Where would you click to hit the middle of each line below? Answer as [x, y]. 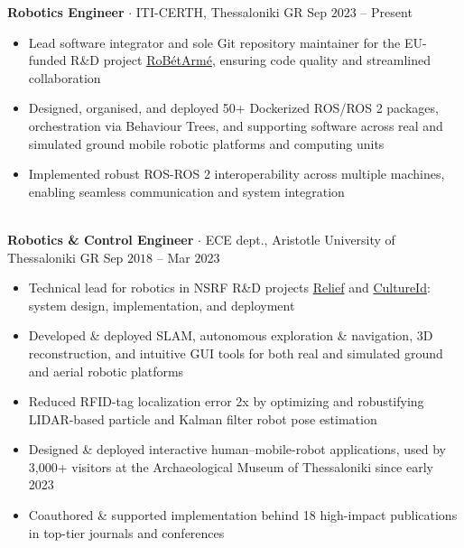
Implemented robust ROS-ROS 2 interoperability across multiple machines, [237, 174]
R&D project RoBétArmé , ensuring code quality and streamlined [251, 60]
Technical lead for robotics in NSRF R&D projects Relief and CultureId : [229, 288]
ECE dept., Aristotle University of [300, 239]
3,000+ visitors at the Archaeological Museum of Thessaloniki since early [231, 466]
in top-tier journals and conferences [126, 532]
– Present [386, 12]
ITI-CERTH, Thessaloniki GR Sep [232, 12]
